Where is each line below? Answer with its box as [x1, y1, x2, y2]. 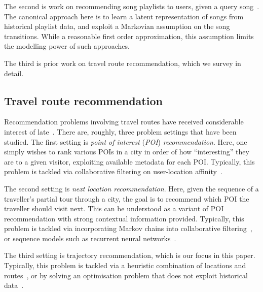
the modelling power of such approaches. [4, 41, 130, 51]
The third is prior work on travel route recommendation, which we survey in [4, 57, 241, 68]
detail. [4, 68, 24, 78]
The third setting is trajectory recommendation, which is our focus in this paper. [4, 250, 255, 261]
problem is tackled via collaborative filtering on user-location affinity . [4, 166, 222, 177]
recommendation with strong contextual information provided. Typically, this [4, 213, 244, 223]
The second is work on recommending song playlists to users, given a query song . [4, 1, 259, 11]
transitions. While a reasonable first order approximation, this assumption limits [4, 30, 254, 41]
